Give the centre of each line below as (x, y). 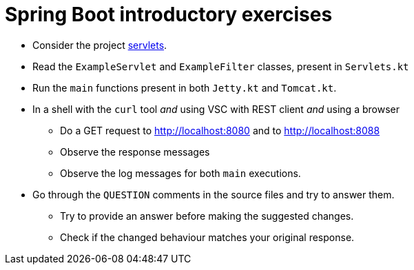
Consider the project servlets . (100, 45)
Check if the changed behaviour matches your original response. (207, 237)
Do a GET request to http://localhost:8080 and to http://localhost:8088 (220, 130)
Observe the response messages (135, 152)
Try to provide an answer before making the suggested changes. (207, 216)
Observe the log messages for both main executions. (180, 173)
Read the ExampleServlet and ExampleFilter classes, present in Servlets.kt (221, 66)
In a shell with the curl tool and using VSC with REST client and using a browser (216, 109)
